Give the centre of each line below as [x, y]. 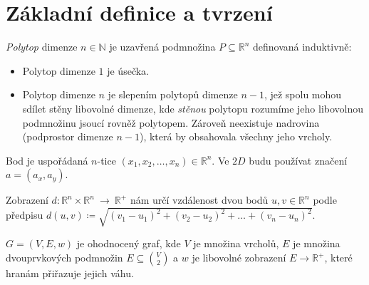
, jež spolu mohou [303, 94]
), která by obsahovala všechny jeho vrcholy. [236, 136]
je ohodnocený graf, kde [129, 243]
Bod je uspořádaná [47, 160]
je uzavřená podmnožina [162, 47]
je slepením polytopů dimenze [173, 94]
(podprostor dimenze [68, 136]
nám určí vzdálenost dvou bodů [199, 200]
